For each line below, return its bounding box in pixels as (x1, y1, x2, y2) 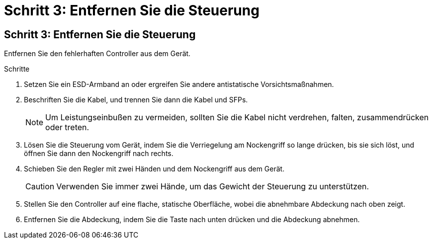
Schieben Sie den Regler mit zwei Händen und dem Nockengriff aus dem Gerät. (24, 164, 285, 173)
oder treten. (45, 122, 89, 133)
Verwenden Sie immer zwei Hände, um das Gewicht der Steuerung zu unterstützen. (56, 181, 369, 192)
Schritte (4, 65, 30, 74)
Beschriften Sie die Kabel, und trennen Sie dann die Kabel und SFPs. (24, 95, 248, 104)
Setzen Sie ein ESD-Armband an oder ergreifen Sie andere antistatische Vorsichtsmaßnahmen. (24, 80, 334, 89)
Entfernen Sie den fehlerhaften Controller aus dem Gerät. (4, 49, 191, 58)
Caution (25, 181, 55, 192)
